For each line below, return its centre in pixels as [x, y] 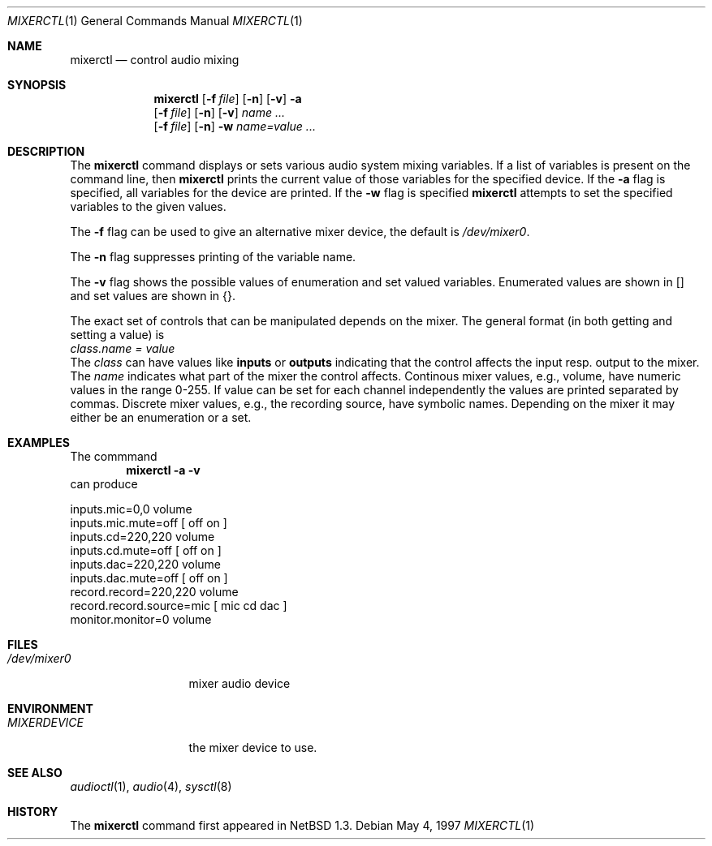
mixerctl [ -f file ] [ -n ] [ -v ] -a [228, 99]
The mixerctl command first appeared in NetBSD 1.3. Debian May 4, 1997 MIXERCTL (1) [302, 825]
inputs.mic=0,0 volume [131, 509]
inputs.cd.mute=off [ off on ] [146, 550]
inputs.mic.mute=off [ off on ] [149, 523]
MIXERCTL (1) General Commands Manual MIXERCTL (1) [155, 21]
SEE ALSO [35, 773]
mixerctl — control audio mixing [155, 60]
